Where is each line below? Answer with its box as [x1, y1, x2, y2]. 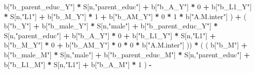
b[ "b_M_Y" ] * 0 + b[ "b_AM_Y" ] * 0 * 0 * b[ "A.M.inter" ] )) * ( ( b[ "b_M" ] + [4, 40, 248, 50]
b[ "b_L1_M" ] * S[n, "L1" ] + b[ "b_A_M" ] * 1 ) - [4, 59, 152, 69]
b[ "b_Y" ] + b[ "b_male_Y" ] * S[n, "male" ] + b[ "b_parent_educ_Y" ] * [4, 21, 218, 31]
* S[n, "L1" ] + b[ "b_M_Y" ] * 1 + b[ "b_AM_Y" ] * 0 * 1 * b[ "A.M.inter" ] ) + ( [4, 11, 247, 21]
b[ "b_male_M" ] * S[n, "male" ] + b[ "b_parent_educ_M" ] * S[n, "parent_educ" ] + [4, 49, 250, 59]
